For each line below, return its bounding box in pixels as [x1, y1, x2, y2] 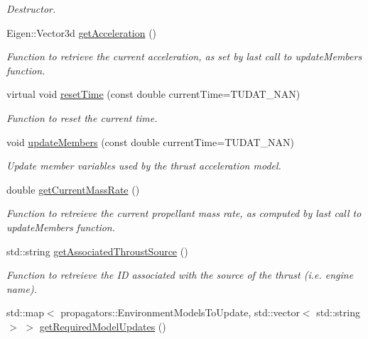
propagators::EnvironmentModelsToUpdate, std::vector [60, 305, 300, 320]
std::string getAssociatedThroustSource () [6, 243, 188, 258]
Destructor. [6, 1, 56, 16]
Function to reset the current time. [6, 110, 158, 125]
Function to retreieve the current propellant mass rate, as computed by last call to [6, 206, 362, 221]
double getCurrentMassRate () [6, 182, 140, 196]
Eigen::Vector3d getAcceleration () [6, 25, 157, 40]
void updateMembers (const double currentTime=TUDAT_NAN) [6, 134, 294, 149]
